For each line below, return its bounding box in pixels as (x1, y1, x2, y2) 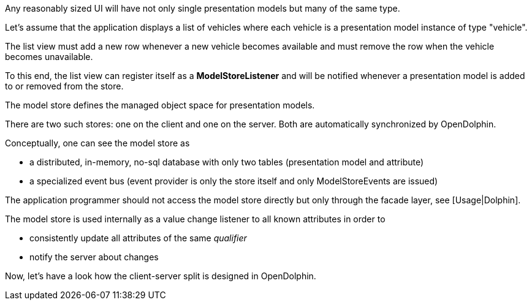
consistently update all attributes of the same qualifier (29, 233, 247, 243)
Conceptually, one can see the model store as (5, 138, 190, 148)
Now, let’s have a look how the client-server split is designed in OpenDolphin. (5, 271, 316, 281)
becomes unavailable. (5, 51, 93, 62)
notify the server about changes (29, 252, 159, 262)
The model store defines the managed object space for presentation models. (5, 100, 315, 110)
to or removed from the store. (5, 81, 124, 91)
